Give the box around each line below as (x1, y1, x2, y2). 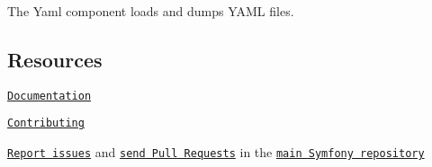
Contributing (7, 117, 85, 130)
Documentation (7, 89, 92, 102)
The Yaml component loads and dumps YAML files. (7, 2, 294, 20)
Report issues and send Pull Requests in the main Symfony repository (7, 143, 425, 162)
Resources (7, 45, 103, 73)
